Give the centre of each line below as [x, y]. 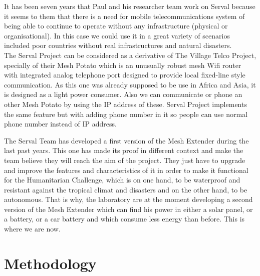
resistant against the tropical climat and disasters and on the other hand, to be [126, 189]
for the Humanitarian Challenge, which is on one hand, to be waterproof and [122, 180]
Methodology [50, 263]
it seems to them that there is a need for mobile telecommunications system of [124, 16]
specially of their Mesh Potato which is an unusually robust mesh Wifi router [123, 65]
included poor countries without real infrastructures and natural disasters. [118, 45]
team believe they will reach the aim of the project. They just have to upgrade [125, 160]
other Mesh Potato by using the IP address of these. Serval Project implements [125, 104]
